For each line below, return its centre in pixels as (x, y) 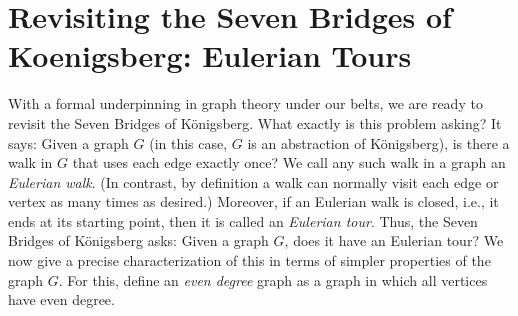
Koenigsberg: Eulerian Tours (210, 55)
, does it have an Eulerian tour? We (394, 240)
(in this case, (188, 142)
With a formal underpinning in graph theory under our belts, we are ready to (245, 103)
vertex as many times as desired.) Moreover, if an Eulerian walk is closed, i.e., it (253, 201)
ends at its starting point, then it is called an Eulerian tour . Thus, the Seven (243, 220)
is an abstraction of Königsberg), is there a (378, 142)
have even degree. (61, 299)
